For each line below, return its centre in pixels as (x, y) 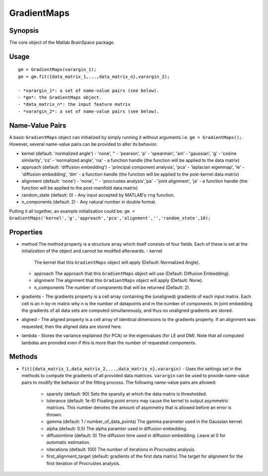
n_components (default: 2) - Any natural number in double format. (89, 202)
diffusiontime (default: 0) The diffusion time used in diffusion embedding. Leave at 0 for (136, 436)
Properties (26, 232)
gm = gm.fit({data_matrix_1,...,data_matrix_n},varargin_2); (94, 76)
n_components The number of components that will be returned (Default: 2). (112, 287)
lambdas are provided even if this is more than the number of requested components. (109, 342)
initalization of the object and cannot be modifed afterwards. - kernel (92, 251)
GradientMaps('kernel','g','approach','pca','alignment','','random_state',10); (110, 218)
